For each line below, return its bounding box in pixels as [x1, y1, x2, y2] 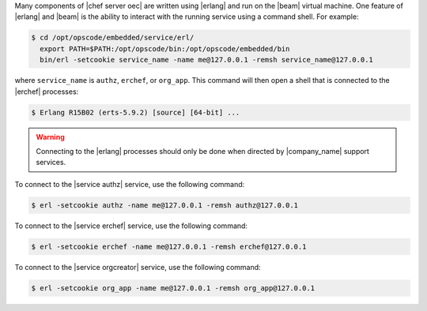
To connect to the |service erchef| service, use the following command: [14, 221, 248, 230]
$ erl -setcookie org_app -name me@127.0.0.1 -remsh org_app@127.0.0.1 [31, 283, 316, 292]
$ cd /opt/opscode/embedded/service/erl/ [31, 33, 195, 43]
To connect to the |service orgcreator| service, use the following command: [14, 262, 261, 272]
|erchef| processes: [14, 87, 79, 96]
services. [36, 158, 66, 167]
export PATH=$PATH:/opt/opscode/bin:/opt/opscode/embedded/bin [40, 44, 290, 53]
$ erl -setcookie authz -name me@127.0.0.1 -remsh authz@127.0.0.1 [31, 200, 299, 209]
